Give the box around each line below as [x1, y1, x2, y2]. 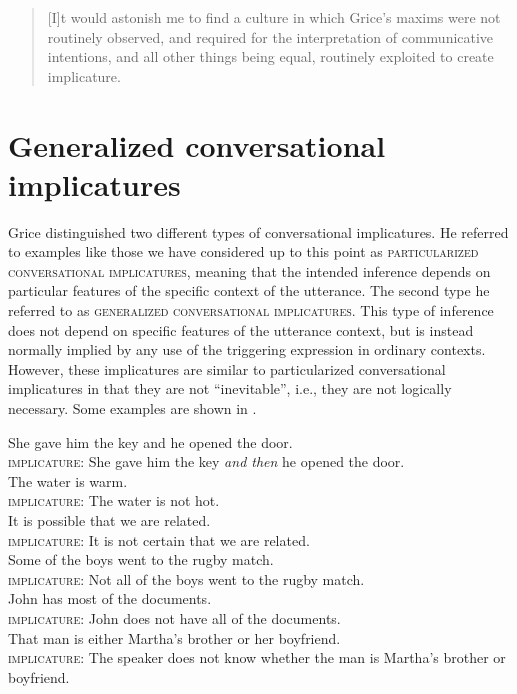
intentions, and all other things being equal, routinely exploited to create [47, 46, 494, 67]
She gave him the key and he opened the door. [8, 431, 293, 452]
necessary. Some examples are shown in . [8, 398, 257, 419]
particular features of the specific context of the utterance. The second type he [8, 280, 490, 301]
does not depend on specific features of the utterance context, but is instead [8, 319, 474, 340]
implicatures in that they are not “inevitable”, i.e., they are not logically [8, 378, 452, 399]
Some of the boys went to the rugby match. [8, 549, 274, 570]
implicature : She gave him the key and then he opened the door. [8, 451, 405, 472]
